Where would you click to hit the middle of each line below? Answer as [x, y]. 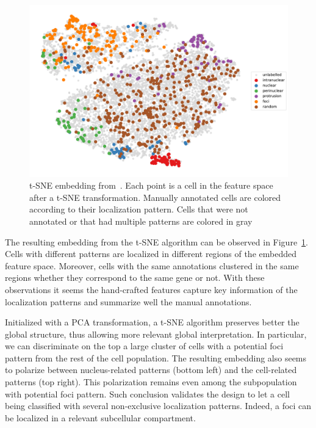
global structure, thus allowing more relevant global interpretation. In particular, [156, 334]
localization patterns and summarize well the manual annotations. [128, 301]
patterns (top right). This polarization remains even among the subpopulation [151, 382]
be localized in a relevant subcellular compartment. [100, 417]
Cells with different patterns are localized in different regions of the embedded [151, 254]
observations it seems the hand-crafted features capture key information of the [151, 289]
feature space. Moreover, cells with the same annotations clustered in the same [152, 265]
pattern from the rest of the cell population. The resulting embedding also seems [156, 357]
